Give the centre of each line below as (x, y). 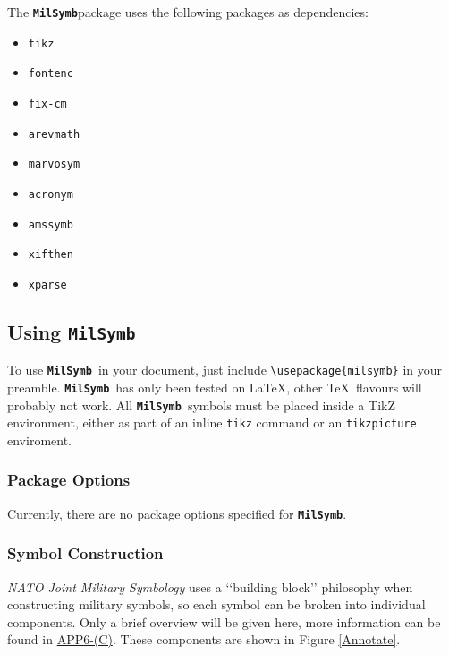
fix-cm (47, 103)
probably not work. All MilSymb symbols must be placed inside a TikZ (201, 405)
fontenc (51, 74)
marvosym (54, 164)
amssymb (51, 224)
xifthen (51, 255)
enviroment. (39, 440)
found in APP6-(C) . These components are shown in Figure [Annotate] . (204, 639)
